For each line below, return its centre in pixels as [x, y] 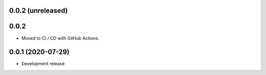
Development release [43, 64]
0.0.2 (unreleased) [38, 11]
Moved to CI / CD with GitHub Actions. [60, 38]
